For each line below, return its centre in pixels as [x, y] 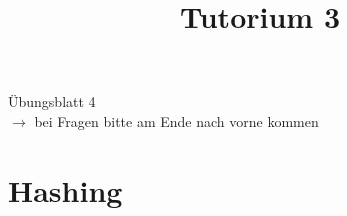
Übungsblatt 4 [52, 101]
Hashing [65, 189]
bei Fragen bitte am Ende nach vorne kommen [176, 120]
